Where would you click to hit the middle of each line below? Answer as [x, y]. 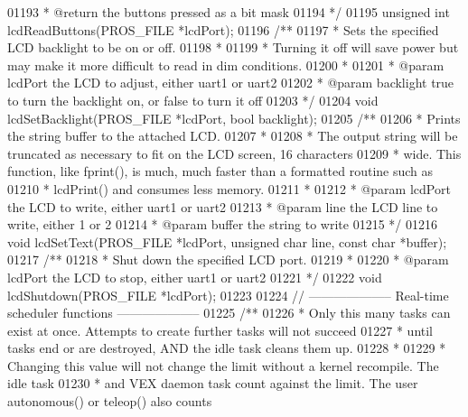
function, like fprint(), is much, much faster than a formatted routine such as [220, 171]
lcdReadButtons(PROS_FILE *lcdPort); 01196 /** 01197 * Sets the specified [223, 29]
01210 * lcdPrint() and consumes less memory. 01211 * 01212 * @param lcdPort [229, 188]
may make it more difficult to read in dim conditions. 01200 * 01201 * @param [226, 65]
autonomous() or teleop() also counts [110, 401]
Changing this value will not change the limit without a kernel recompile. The [223, 365]
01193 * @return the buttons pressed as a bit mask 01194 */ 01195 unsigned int [229, 12]
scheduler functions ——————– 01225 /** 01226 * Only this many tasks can [229, 313]
